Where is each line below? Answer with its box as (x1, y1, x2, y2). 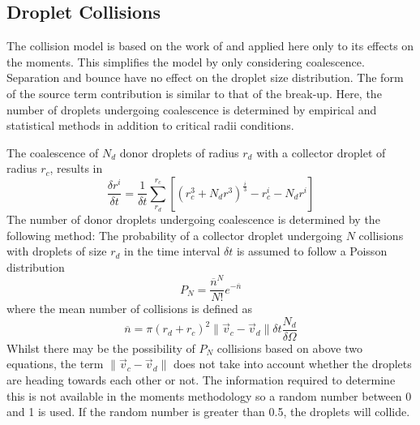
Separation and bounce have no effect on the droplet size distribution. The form (6, 69, 404, 86)
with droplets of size (6, 243, 107, 260)
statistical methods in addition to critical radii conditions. (6, 117, 294, 134)
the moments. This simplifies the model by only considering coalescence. (6, 53, 365, 70)
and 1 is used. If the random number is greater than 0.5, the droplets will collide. (6, 403, 410, 420)
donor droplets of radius (119, 144, 239, 161)
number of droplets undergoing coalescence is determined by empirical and (6, 101, 377, 118)
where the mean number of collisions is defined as (6, 300, 252, 317)
